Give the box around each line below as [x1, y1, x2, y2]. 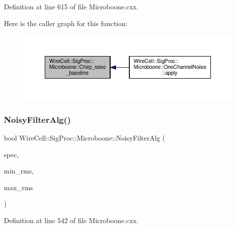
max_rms [4, 182, 33, 192]
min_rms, [4, 166, 34, 176]
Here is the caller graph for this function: [4, 18, 128, 28]
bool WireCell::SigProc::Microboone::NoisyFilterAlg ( [4, 132, 165, 142]
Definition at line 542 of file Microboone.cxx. [4, 215, 139, 225]
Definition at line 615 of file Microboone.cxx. [4, 1, 139, 11]
